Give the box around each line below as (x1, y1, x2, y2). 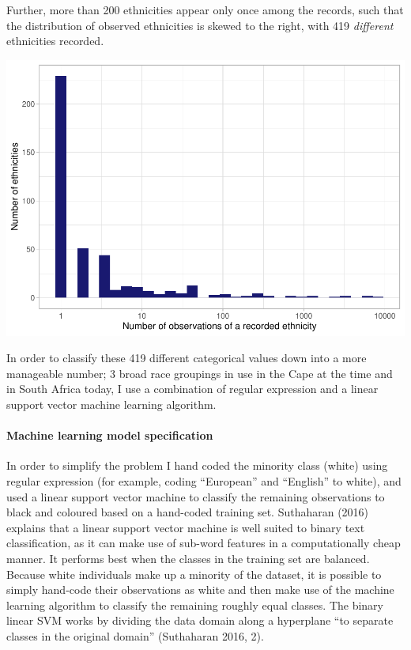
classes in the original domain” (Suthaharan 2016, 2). (6, 628, 264, 644)
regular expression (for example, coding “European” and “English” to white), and (6, 473, 402, 489)
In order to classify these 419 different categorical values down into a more (6, 350, 367, 366)
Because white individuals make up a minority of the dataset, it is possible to (6, 565, 382, 582)
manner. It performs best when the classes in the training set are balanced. (6, 550, 370, 567)
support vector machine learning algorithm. (6, 396, 217, 413)
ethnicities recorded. (6, 32, 104, 49)
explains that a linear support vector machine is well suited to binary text (6, 519, 365, 535)
